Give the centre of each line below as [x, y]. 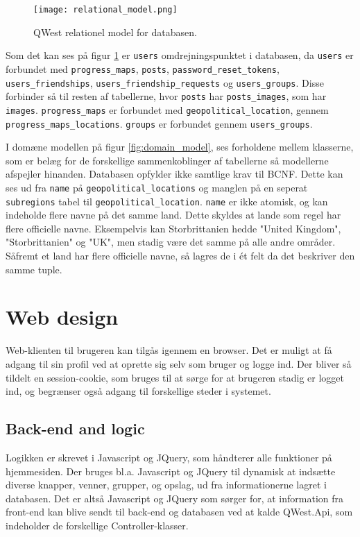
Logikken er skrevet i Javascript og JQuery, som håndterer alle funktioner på [169, 457]
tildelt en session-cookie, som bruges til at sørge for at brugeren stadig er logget [175, 377]
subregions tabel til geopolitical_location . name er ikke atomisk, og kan [167, 201]
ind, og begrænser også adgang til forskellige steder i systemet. [138, 391]
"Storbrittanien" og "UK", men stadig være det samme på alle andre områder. [171, 242]
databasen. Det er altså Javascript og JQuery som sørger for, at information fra [175, 498]
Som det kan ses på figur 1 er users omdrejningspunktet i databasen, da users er [180, 55]
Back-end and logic [75, 428]
